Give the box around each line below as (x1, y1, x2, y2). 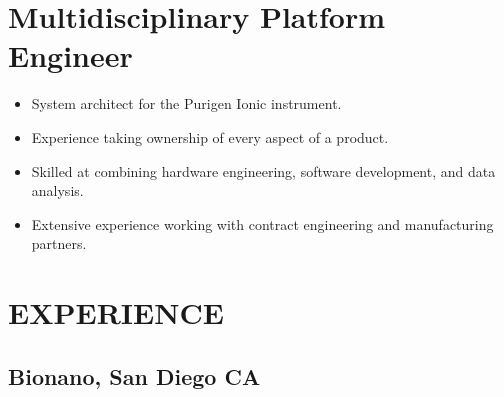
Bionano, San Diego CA (8, 360, 261, 391)
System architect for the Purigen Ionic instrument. (31, 93, 342, 114)
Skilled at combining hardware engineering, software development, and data (31, 160, 496, 181)
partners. (31, 233, 87, 254)
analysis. (31, 180, 84, 201)
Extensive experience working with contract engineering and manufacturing (31, 213, 494, 234)
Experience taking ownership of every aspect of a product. (31, 126, 389, 147)
